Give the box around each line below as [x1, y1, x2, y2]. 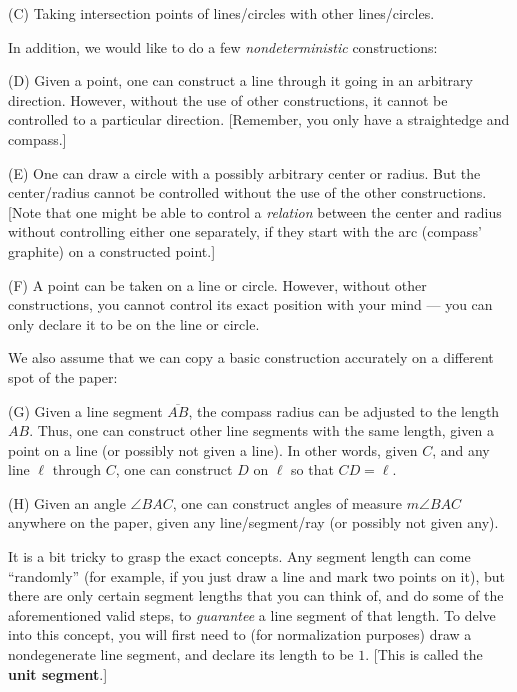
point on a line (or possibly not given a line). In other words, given [8, 439, 418, 460]
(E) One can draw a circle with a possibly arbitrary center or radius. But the [8, 162, 481, 183]
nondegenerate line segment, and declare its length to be [8, 644, 354, 665]
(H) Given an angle [8, 492, 126, 513]
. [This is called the [365, 644, 483, 665]
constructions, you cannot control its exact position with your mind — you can [8, 294, 493, 315]
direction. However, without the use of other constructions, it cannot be [8, 89, 448, 110]
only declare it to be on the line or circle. [8, 313, 260, 334]
